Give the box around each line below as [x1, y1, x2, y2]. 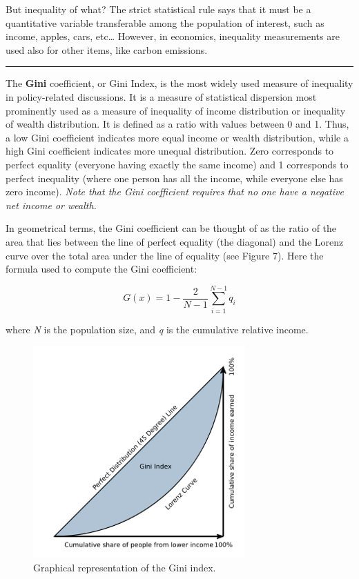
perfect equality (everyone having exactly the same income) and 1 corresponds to [6, 157, 349, 171]
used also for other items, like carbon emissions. [6, 42, 208, 57]
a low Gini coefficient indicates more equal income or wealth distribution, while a [6, 130, 349, 144]
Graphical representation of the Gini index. [33, 560, 216, 574]
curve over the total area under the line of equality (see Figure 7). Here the [6, 248, 324, 262]
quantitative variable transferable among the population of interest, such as [6, 15, 324, 30]
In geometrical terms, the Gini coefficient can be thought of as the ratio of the [6, 221, 337, 235]
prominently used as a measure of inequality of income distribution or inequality [6, 103, 346, 117]
